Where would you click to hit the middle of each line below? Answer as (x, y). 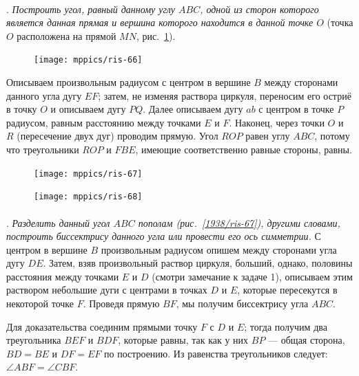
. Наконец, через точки (277, 122)
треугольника (34, 340)
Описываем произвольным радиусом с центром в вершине (129, 82)
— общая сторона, (307, 340)
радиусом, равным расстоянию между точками (104, 122)
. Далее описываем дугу (193, 109)
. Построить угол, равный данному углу (91, 9)
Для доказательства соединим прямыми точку (102, 326)
